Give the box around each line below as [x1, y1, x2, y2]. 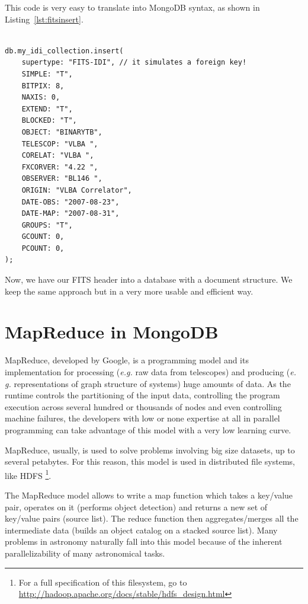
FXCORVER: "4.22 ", [21, 162, 98, 171]
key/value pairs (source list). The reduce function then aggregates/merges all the [5, 512, 299, 525]
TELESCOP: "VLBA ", [21, 139, 98, 148]
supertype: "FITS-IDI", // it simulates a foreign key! [21, 58, 247, 67]
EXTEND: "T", [21, 104, 73, 113]
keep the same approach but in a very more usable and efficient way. [5, 285, 254, 297]
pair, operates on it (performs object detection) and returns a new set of [5, 500, 268, 513]
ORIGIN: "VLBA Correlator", [21, 186, 132, 194]
